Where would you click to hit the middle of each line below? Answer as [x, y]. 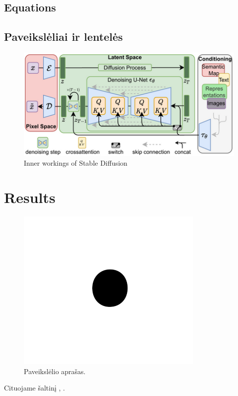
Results [30, 197]
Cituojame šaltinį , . [34, 388]
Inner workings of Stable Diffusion [76, 163]
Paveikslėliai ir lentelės [63, 37]
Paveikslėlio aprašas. [55, 371]
